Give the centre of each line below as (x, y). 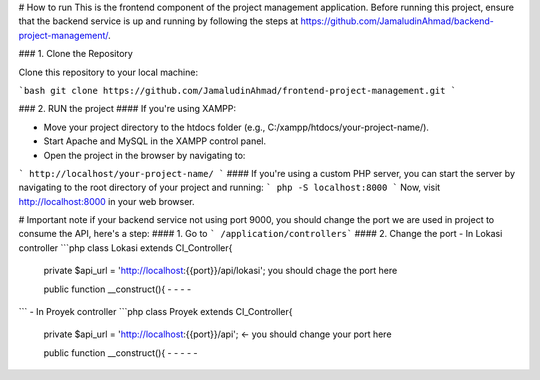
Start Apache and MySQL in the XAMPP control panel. (155, 141)
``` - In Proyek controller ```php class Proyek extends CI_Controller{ (155, 312)
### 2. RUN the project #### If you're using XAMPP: (127, 109)
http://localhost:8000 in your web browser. (106, 201)
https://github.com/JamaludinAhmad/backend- (397, 21)
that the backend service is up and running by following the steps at (158, 21)
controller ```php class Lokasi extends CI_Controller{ (125, 247)
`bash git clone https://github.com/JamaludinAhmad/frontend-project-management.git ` (237, 90)
